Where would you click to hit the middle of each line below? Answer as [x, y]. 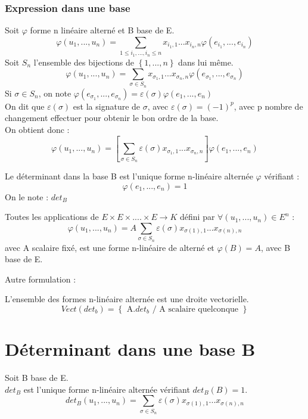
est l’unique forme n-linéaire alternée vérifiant [107, 389]
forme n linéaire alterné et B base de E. [102, 30]
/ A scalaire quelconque [195, 310]
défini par [197, 217]
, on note [55, 93]
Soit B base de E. [37, 378]
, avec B [276, 247]
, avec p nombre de [268, 106]
